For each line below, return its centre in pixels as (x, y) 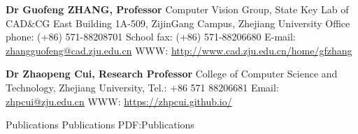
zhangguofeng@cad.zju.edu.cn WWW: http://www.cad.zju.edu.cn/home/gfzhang (179, 50)
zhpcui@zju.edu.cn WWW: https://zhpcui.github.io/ (119, 101)
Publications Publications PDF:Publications (100, 125)
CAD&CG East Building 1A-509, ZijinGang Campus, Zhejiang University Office (178, 23)
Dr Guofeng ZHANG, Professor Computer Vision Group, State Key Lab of (177, 9)
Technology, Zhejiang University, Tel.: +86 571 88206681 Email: (142, 87)
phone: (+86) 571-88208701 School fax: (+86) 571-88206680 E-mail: (151, 37)
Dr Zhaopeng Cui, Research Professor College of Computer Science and (172, 74)
